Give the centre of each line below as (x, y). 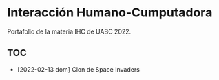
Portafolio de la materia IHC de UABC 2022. (69, 31)
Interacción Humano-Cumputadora (110, 13)
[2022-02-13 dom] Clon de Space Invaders (78, 69)
